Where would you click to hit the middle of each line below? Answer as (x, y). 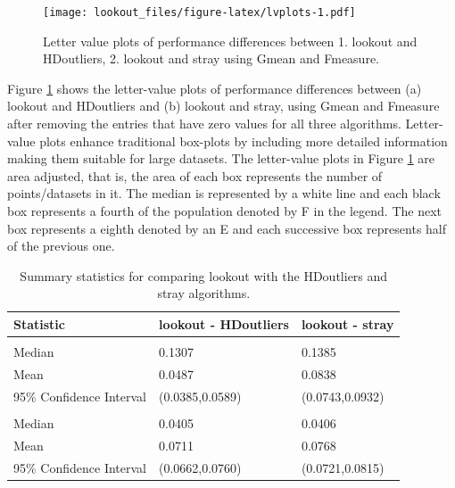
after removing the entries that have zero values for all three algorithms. (204, 124)
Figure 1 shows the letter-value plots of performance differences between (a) (215, 88)
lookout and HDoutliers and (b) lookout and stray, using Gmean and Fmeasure (223, 106)
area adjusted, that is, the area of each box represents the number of (195, 175)
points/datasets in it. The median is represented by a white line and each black (224, 193)
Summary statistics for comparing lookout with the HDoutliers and (204, 275)
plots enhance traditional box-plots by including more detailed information (244, 141)
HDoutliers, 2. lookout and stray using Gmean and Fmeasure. (211, 58)
